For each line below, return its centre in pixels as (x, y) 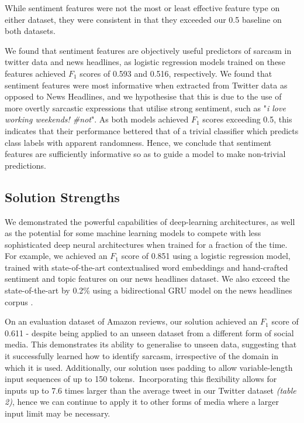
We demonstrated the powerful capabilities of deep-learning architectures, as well (150, 221)
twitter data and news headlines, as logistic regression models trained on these (145, 62)
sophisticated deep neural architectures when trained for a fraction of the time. (146, 244)
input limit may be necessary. (58, 413)
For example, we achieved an (56, 256)
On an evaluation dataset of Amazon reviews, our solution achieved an (131, 321)
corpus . (19, 301)
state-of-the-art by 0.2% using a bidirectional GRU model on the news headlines (148, 290)
